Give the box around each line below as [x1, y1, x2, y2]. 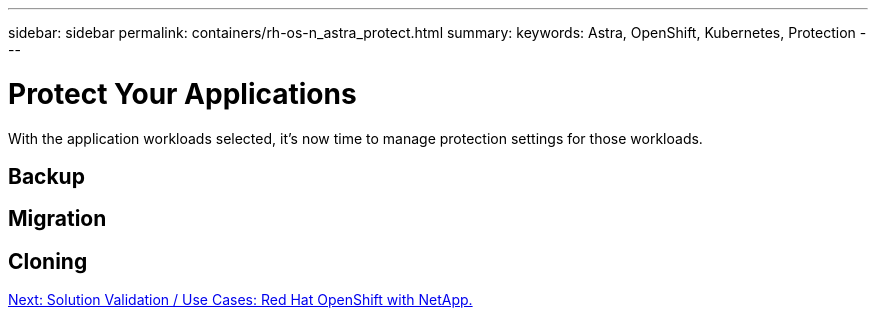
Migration [8, 206, 107, 232]
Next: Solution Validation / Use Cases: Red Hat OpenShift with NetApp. [8, 291, 473, 309]
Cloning [8, 248, 88, 274]
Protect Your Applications [8, 76, 357, 111]
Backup [8, 163, 85, 189]
